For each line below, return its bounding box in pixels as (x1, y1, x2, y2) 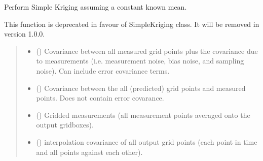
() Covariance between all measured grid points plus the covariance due (36, 45, 258, 56)
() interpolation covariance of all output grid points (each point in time (36, 136, 257, 147)
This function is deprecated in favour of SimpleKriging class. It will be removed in (4, 18, 259, 29)
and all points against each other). (36, 146, 143, 157)
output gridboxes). (36, 119, 94, 130)
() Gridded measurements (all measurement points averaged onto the (36, 109, 250, 120)
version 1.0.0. (4, 28, 45, 39)
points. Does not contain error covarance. (36, 92, 164, 103)
